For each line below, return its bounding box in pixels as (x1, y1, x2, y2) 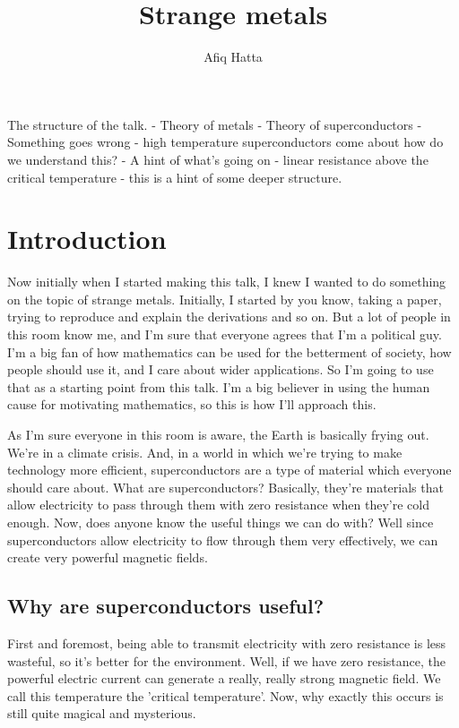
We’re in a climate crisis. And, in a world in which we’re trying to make (7, 442, 403, 461)
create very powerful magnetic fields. (7, 548, 208, 567)
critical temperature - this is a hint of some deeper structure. (7, 167, 342, 186)
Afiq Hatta (204, 47, 263, 66)
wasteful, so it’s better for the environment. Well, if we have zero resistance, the (7, 651, 446, 670)
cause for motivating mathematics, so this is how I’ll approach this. (7, 395, 377, 414)
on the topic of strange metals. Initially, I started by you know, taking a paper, (7, 289, 442, 308)
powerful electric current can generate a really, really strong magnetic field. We (7, 669, 441, 688)
